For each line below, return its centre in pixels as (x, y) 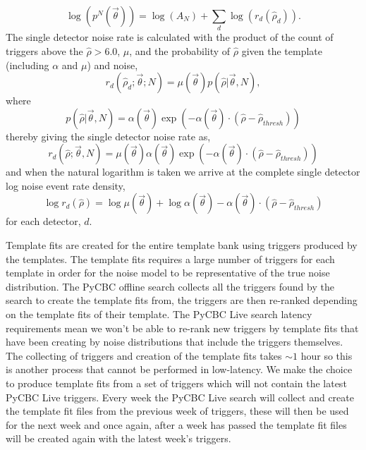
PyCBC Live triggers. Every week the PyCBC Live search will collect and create (180, 397)
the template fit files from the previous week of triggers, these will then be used (177, 411)
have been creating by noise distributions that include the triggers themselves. (175, 342)
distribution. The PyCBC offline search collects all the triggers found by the (170, 286)
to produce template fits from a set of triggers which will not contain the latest (176, 383)
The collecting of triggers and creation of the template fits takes (144, 355)
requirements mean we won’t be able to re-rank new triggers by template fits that (182, 328)
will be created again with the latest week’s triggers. (118, 438)
